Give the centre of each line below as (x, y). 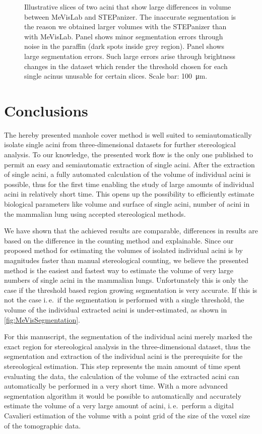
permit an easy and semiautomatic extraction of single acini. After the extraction (129, 164)
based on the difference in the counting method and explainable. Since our (119, 240)
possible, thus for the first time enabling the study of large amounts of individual (129, 184)
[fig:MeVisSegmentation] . (42, 319)
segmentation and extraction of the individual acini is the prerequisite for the (123, 356)
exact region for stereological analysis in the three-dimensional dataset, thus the (127, 346)
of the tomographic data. (43, 425)
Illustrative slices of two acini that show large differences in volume (128, 7)
